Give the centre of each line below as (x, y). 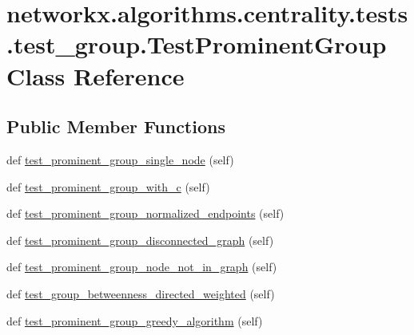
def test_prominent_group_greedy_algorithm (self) (135, 320)
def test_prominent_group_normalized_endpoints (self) (145, 213)
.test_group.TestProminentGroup (197, 44)
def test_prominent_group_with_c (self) (108, 186)
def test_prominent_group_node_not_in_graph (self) (142, 267)
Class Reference (96, 75)
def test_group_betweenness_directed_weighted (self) (141, 293)
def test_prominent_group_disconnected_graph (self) (140, 240)
